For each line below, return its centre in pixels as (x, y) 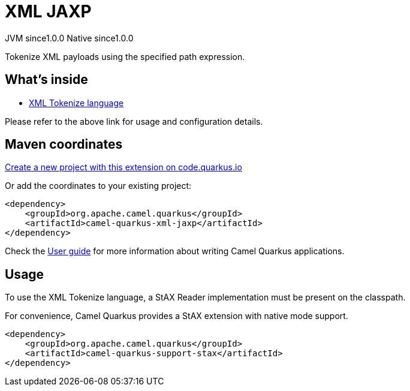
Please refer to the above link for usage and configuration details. (134, 121)
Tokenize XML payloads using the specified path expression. (125, 56)
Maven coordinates (64, 145)
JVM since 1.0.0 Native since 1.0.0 (69, 38)
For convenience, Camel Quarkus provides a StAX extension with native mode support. (177, 316)
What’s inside (46, 80)
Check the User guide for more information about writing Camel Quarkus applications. (175, 251)
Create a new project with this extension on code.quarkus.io (123, 167)
